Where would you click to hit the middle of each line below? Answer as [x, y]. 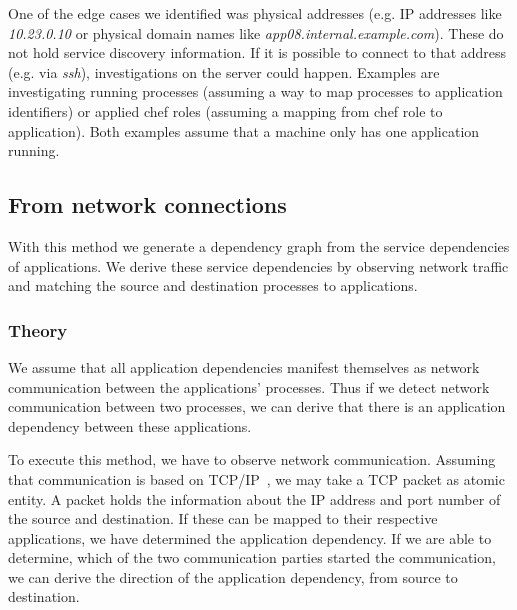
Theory [38, 329]
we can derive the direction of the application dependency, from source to [233, 576]
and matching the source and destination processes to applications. [213, 285]
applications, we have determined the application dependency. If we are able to [250, 537]
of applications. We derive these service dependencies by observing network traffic [258, 265]
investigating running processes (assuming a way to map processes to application [255, 91]
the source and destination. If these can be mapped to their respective [223, 518]
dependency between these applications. [130, 425]
